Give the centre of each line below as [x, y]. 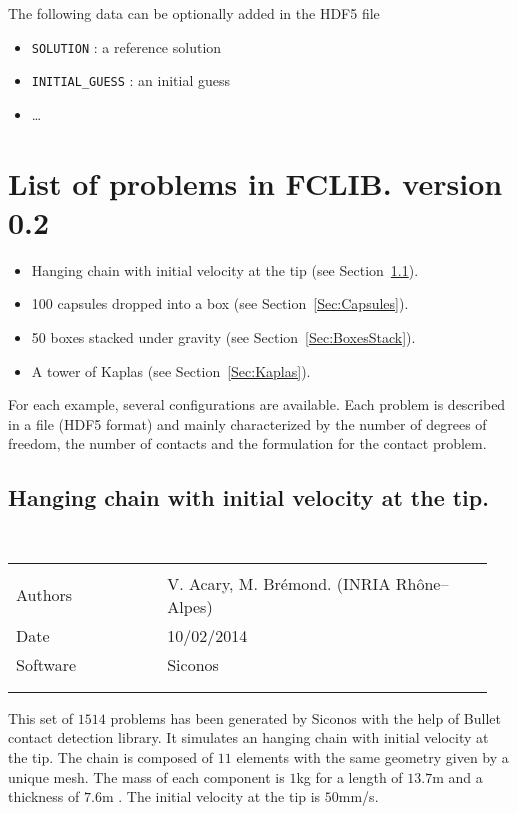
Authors [44, 595]
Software [46, 664]
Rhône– [422, 583]
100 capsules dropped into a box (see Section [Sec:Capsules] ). [220, 303]
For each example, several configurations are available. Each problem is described [257, 404]
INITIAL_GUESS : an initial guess [131, 80]
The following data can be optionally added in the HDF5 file [194, 13]
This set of [41, 717]
